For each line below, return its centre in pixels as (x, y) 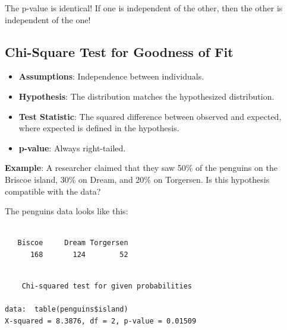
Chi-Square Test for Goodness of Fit (119, 51)
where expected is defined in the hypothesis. (99, 128)
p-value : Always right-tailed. (72, 147)
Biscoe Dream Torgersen (73, 243)
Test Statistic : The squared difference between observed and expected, (150, 116)
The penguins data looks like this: (67, 211)
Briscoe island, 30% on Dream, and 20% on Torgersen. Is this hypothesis (137, 179)
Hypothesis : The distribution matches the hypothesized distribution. (146, 96)
